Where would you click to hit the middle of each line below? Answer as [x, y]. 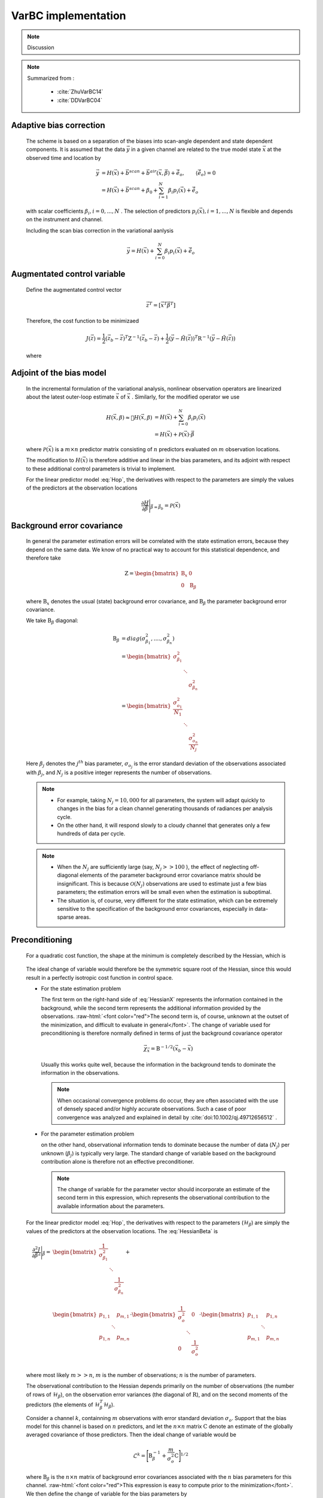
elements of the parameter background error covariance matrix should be [170, 875]
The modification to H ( [54, 460]
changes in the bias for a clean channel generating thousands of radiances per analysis [165, 808]
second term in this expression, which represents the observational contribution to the [163, 1198]
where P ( [37, 449]
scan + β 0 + [143, 191]
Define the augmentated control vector [74, 289]
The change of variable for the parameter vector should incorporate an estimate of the [164, 1189]
